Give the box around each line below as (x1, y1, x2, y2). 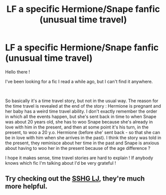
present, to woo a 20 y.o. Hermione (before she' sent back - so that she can (5, 129, 160, 135)
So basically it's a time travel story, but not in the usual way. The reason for (5, 98, 159, 104)
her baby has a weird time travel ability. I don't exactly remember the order (5, 108, 158, 114)
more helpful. (5, 182, 48, 191)
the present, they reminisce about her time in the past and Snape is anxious (5, 140, 160, 146)
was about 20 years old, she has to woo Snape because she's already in (5, 119, 153, 125)
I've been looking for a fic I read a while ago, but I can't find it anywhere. (5, 78, 153, 84)
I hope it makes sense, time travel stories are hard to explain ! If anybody (5, 155, 154, 161)
